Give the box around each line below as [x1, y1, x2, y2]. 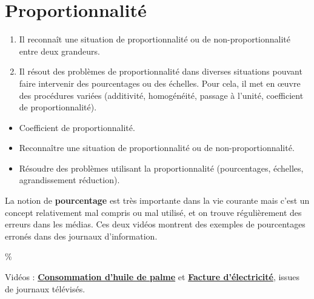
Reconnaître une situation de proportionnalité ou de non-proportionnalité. [19, 141, 295, 154]
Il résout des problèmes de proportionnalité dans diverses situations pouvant [19, 65, 302, 78]
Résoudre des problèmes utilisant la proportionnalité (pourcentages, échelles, [19, 161, 304, 174]
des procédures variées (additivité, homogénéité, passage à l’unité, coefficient [19, 89, 304, 101]
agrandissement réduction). [19, 173, 120, 186]
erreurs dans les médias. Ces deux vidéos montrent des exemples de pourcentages [5, 218, 306, 230]
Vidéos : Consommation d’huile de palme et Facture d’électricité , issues [5, 270, 299, 283]
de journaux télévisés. [5, 282, 85, 295]
